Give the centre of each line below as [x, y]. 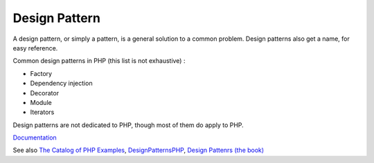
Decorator [44, 93]
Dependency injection [61, 84]
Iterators [42, 112]
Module [41, 102]
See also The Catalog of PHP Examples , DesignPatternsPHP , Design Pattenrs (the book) [139, 150]
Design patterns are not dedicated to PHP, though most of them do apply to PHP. [128, 125]
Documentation [35, 137]
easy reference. [35, 48]
